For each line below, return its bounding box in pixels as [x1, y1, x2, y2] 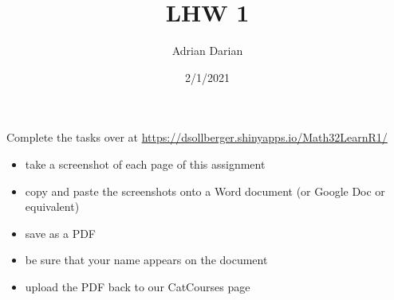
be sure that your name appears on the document [25, 251, 268, 268]
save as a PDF [25, 224, 97, 241]
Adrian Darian [171, 42, 243, 59]
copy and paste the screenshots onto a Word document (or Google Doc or [25, 182, 385, 199]
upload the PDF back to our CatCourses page [25, 278, 250, 294]
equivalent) [25, 198, 80, 215]
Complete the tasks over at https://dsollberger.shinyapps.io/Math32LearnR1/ [6, 129, 388, 146]
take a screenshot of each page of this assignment [25, 155, 266, 172]
